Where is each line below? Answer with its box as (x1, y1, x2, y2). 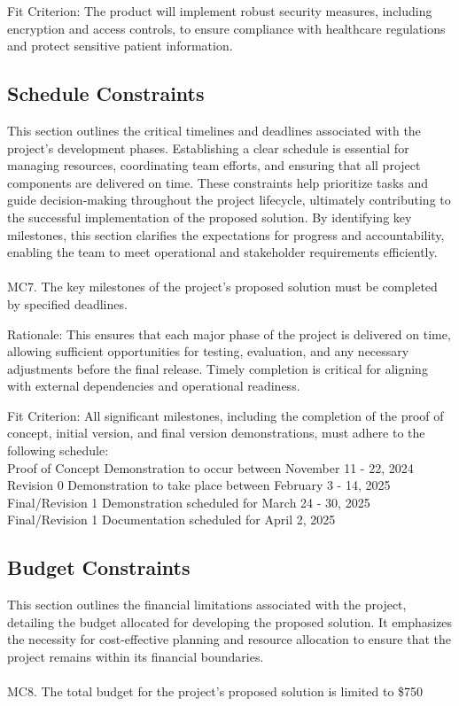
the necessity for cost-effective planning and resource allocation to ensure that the (7, 630, 452, 648)
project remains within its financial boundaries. (7, 648, 264, 666)
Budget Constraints (7, 554, 191, 581)
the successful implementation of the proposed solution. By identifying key (7, 207, 412, 226)
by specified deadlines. (7, 294, 128, 313)
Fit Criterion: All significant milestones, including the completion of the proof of (7, 406, 444, 424)
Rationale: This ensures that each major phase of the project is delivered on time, (7, 324, 451, 343)
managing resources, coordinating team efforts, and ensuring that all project (7, 156, 421, 175)
